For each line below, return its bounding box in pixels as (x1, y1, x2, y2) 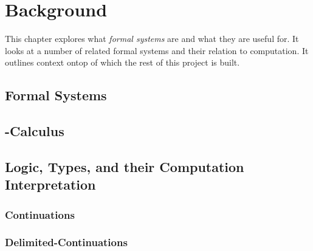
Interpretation (5, 175, 96, 194)
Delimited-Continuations (5, 235, 128, 250)
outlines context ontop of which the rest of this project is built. (5, 56, 240, 69)
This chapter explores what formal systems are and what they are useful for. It (5, 32, 299, 45)
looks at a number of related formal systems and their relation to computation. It (5, 44, 309, 57)
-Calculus (5, 122, 64, 140)
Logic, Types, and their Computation (5, 157, 244, 176)
